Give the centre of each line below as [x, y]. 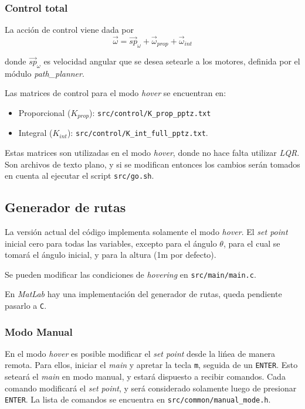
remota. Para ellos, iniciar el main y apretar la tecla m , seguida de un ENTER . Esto [151, 365]
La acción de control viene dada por [69, 30]
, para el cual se [252, 243]
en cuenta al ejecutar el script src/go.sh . [79, 175]
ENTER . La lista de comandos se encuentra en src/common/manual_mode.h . [138, 399]
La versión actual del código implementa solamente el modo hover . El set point [146, 231]
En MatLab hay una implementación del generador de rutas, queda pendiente [143, 294]
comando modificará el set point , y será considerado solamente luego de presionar [151, 388]
